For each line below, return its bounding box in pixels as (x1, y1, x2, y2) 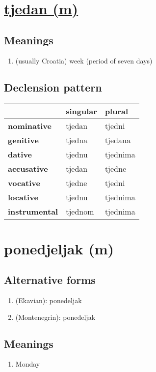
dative (8, 149, 32, 160)
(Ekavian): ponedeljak (15, 295, 82, 305)
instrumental (8, 206, 58, 217)
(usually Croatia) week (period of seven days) (15, 55, 153, 65)
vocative (8, 177, 40, 189)
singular (66, 105, 97, 117)
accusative (8, 163, 48, 175)
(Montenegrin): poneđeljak (15, 311, 96, 322)
